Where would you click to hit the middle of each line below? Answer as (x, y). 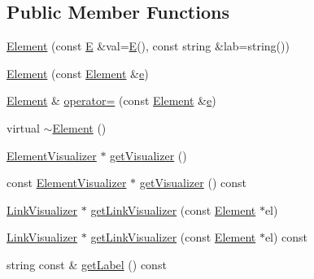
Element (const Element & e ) (78, 73)
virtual (23, 127)
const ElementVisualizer (67, 183)
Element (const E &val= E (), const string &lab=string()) (148, 46)
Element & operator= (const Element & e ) (111, 100)
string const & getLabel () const (87, 264)
